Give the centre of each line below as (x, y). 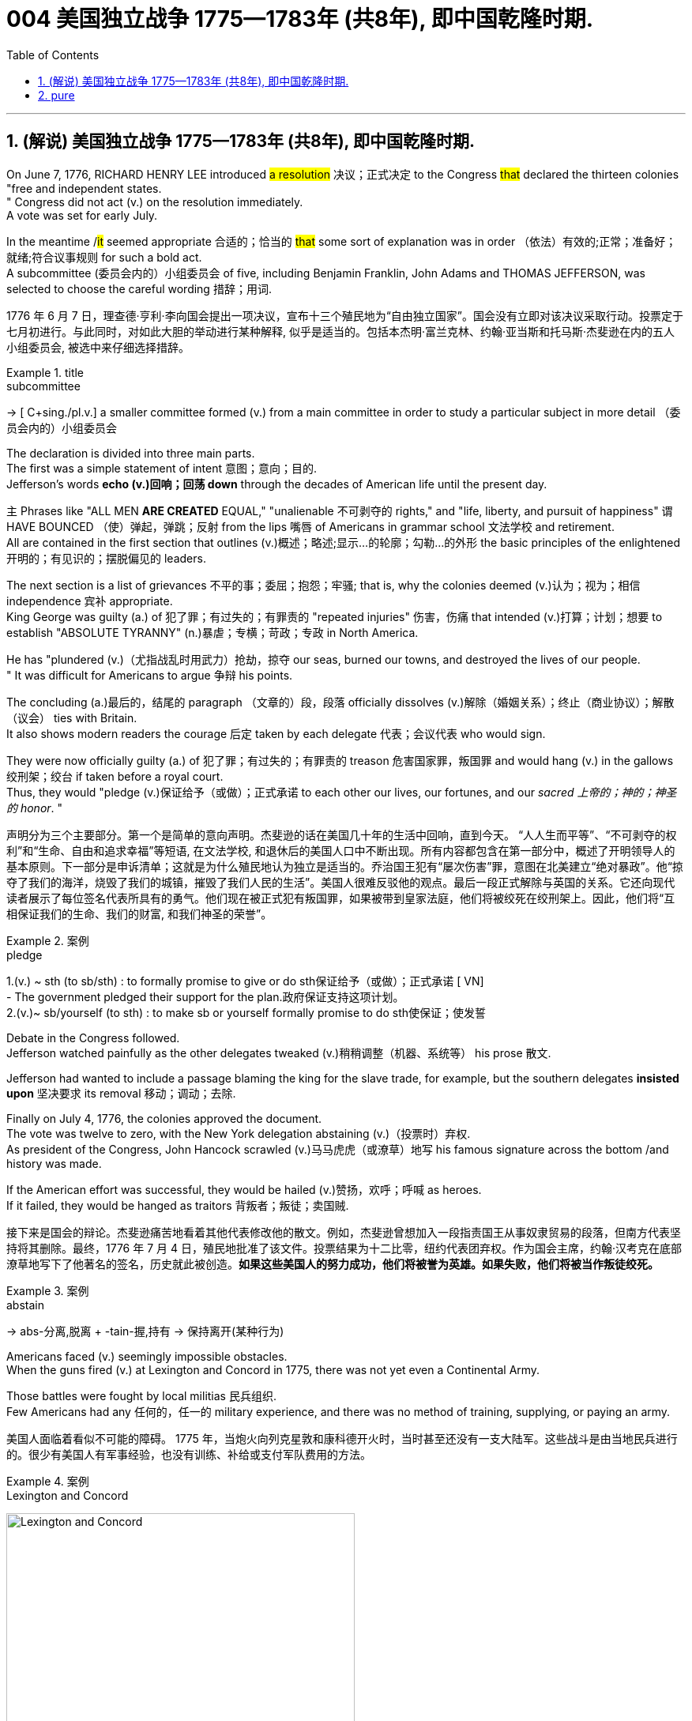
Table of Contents (53, 55)
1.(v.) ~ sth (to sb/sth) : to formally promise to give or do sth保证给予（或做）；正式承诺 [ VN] (245, 981)
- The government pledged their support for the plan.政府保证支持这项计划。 (205, 996)
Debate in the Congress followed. (93, 1037)
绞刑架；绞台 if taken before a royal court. (115, 776)
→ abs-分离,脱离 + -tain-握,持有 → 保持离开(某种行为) (145, 1331)
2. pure (56, 95)
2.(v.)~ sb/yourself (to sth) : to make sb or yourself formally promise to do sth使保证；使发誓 (246, 1012)
